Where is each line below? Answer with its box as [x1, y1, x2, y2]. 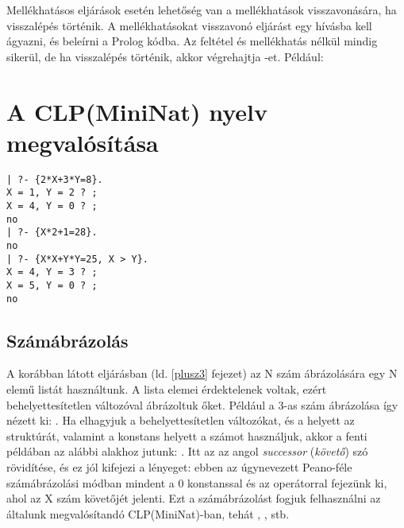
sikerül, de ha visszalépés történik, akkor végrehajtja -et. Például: [6, 48, 324, 64]
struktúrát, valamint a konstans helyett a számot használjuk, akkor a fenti [6, 427, 367, 444]
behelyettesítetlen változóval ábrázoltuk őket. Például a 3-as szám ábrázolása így [6, 396, 398, 413]
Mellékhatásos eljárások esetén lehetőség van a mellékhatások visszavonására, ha [6, 2, 397, 17]
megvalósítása [6, 126, 159, 158]
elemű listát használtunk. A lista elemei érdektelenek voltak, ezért [6, 381, 327, 398]
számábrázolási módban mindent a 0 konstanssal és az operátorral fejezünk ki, [6, 474, 387, 491]
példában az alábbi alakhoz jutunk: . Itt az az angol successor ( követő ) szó [6, 443, 368, 460]
